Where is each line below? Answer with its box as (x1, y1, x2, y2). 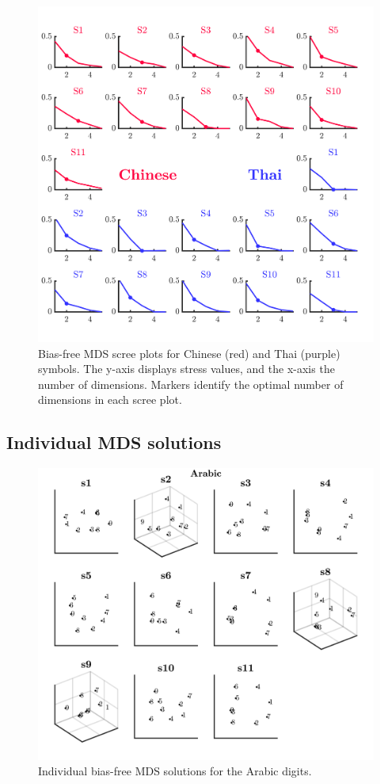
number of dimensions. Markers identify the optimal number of (38, 375, 344, 392)
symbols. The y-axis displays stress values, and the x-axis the (38, 360, 335, 377)
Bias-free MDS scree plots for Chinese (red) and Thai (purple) (38, 344, 340, 361)
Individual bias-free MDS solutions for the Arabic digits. (38, 763, 312, 779)
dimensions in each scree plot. (38, 391, 182, 408)
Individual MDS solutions (6, 430, 222, 455)
